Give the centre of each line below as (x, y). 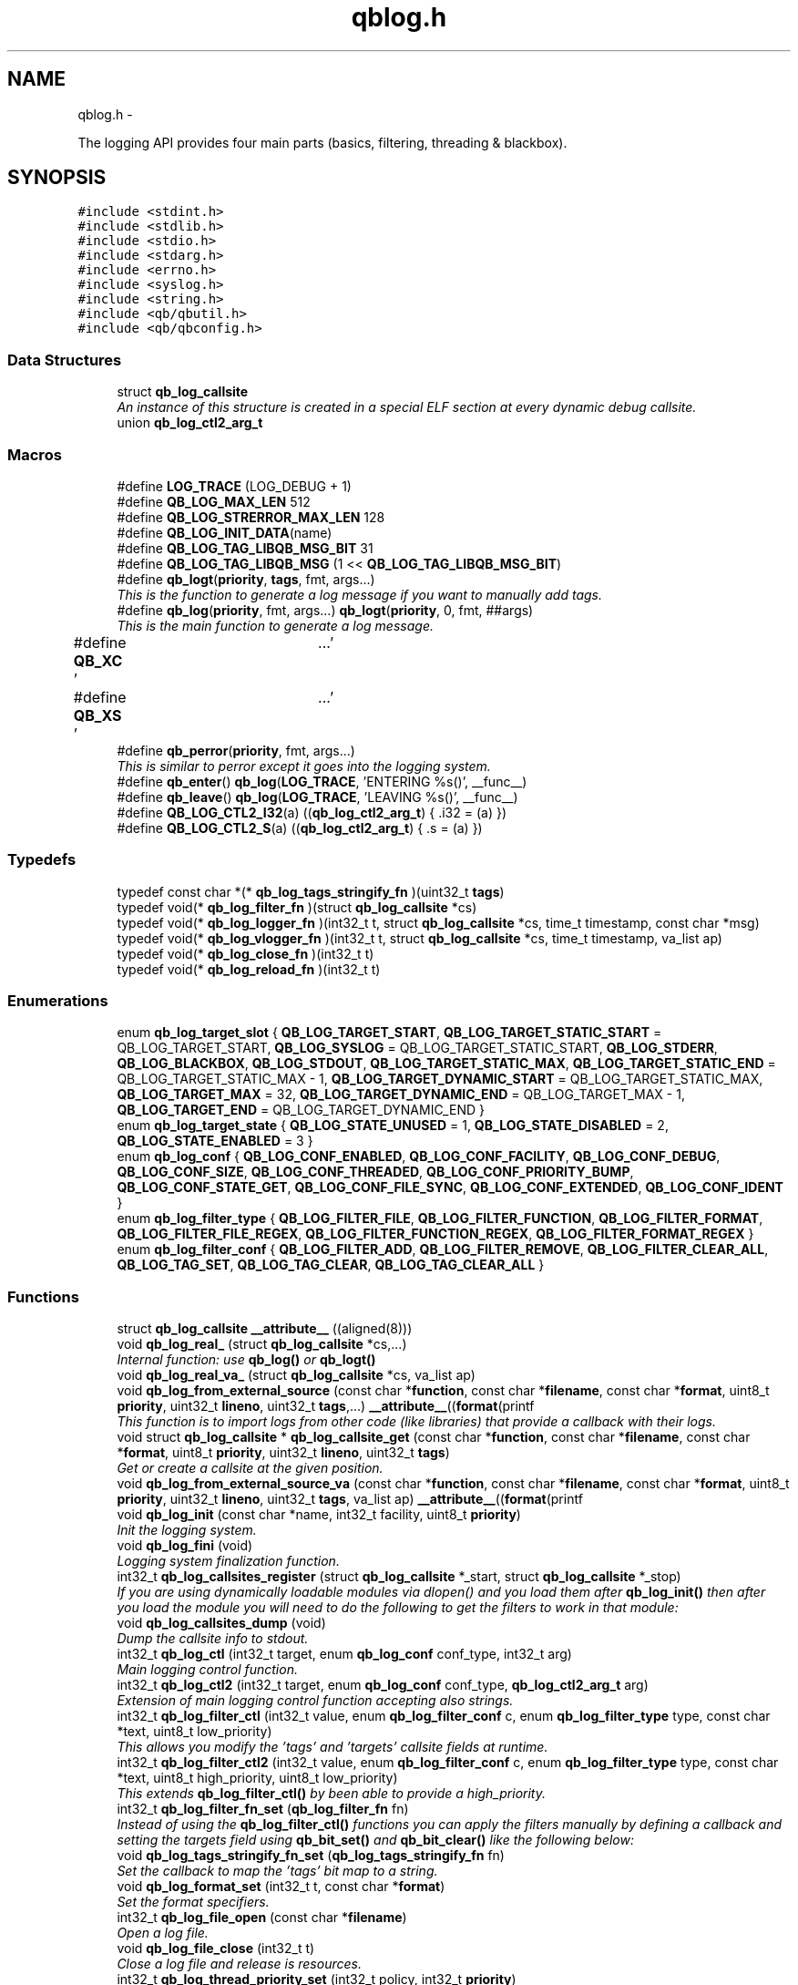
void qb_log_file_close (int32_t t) (216, 1949)
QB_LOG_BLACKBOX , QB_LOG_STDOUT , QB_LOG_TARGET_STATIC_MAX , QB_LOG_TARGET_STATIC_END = (446, 1064)
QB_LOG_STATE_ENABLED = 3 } (215, 1141)
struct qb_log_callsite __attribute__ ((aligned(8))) (265, 1329)
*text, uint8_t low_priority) (194, 1732)
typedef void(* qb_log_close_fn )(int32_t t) (246, 953)
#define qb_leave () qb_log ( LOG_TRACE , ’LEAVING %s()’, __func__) (317, 797)
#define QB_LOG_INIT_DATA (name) (225, 532)
